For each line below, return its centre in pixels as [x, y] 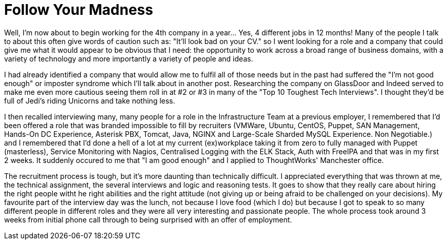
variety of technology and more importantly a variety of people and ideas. [129, 58]
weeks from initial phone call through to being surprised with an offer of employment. [148, 219]
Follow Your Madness [79, 10]
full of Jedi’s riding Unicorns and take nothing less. [90, 100]
